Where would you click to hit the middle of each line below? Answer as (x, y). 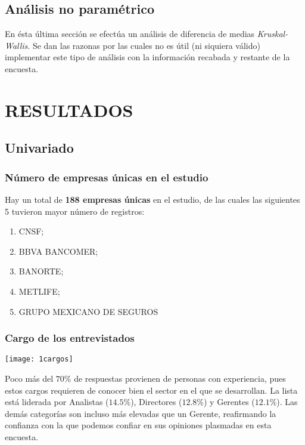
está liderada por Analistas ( (57, 402)
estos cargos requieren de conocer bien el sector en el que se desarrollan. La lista (151, 390)
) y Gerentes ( (229, 402)
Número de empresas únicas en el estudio (107, 177)
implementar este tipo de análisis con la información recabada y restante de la (147, 57)
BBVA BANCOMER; (58, 251)
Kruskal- (273, 34)
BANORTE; (41, 271)
